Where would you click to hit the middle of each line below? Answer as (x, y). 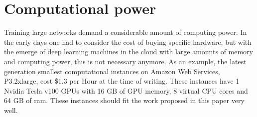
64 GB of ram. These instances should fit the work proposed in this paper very (124, 100)
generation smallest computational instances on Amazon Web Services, (112, 71)
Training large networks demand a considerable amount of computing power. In (126, 32)
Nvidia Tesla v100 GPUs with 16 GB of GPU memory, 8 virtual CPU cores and (126, 90)
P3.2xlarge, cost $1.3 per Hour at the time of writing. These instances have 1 (122, 81)
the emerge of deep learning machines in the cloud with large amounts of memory (128, 52)
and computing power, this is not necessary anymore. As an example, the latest (125, 61)
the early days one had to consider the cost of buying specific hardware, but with (128, 42)
